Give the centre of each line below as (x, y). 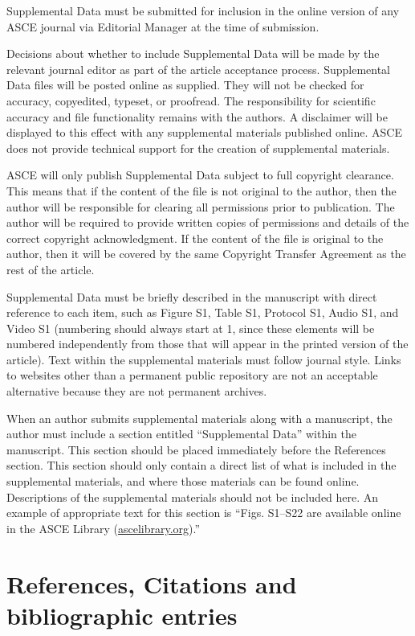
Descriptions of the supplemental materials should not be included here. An (193, 496)
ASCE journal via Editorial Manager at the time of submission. (163, 26)
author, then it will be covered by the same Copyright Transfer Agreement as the (206, 254)
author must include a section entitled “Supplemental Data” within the (181, 434)
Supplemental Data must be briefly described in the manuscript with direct (192, 296)
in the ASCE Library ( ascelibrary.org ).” (104, 528)
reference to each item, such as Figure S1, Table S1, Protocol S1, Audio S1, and (203, 312)
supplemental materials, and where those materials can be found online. (183, 481)
